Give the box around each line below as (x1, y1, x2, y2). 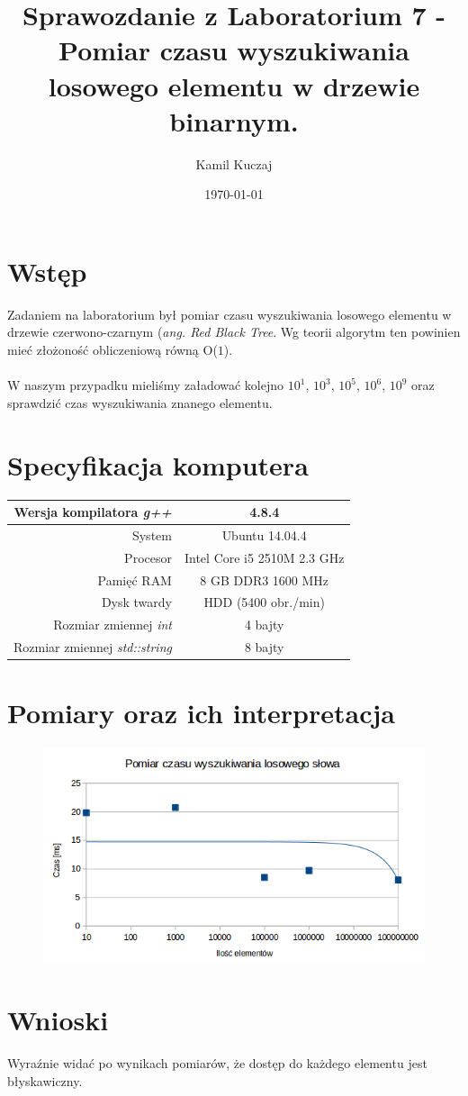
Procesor (124, 548, 172, 566)
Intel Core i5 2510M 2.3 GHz (184, 548, 345, 566)
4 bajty (244, 615, 284, 634)
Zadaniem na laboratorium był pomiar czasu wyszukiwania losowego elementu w (7, 304, 452, 323)
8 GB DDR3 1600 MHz (200, 570, 329, 589)
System (131, 525, 172, 544)
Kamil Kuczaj (195, 154, 273, 173)
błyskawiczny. (7, 1071, 83, 1090)
